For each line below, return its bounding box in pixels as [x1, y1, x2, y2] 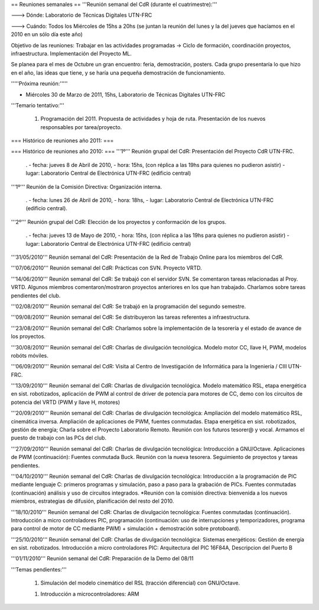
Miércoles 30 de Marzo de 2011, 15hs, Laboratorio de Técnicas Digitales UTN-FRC [25, 91, 226, 98]
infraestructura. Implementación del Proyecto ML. [11, 50, 132, 57]
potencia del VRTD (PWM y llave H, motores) [11, 399, 121, 406]
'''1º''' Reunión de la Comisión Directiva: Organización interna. [11, 183, 162, 190]
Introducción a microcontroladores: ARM [40, 590, 139, 598]
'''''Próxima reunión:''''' [11, 80, 68, 87]
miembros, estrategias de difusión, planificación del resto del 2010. [11, 497, 174, 505]
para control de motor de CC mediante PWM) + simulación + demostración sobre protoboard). [11, 525, 241, 532]
